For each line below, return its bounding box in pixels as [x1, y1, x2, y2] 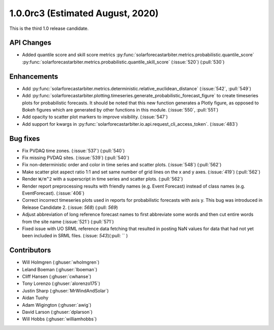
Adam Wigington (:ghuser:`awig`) [22, 302, 91, 308]
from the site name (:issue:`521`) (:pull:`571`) [22, 218, 114, 225]
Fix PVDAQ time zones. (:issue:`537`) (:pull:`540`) [22, 148, 125, 154]
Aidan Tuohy [22, 295, 49, 301]
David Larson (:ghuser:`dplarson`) [22, 309, 93, 315]
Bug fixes [9, 134, 40, 143]
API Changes [9, 39, 52, 47]
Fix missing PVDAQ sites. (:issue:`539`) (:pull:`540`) [22, 155, 129, 161]
